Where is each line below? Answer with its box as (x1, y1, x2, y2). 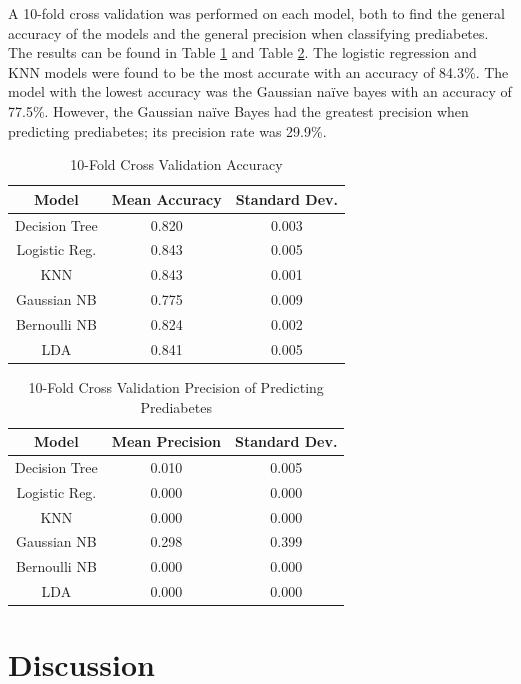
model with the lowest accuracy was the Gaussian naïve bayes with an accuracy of (8, 81, 512, 102)
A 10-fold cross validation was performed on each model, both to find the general (8, 3, 505, 23)
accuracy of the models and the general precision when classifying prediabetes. (8, 22, 489, 43)
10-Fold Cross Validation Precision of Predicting (28, 376, 324, 397)
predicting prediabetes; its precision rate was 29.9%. (8, 120, 327, 141)
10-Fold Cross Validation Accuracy (70, 154, 283, 175)
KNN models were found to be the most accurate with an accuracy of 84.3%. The (8, 61, 509, 82)
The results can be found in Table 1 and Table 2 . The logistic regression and (8, 42, 477, 63)
